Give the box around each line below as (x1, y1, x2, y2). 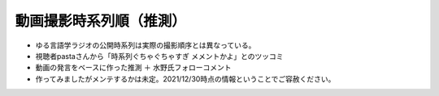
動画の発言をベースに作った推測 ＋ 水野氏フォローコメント (35, 63, 232, 73)
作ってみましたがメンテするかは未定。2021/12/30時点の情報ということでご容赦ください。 (35, 73, 336, 84)
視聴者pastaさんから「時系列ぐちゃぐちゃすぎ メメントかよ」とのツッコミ (35, 51, 284, 61)
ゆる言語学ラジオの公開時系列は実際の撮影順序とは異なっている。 (35, 40, 256, 50)
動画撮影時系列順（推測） (15, 12, 187, 30)
